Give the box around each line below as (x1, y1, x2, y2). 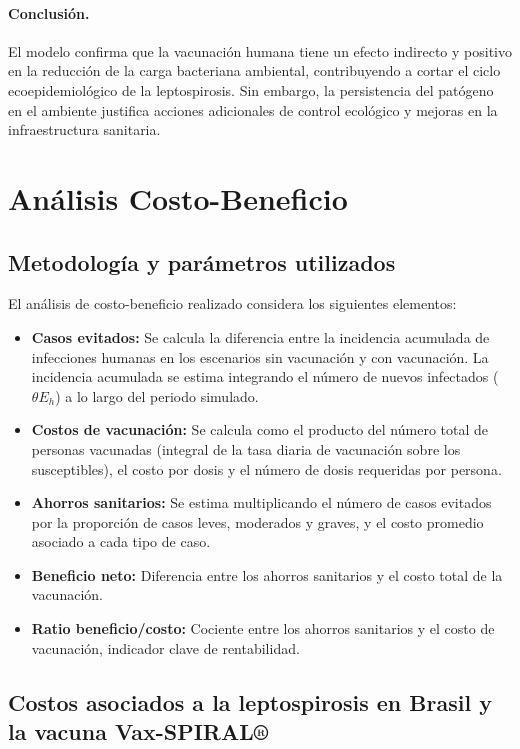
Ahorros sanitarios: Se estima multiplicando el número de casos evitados (31, 492, 492, 513)
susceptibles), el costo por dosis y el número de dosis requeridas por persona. (31, 458, 502, 479)
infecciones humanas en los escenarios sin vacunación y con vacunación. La (31, 346, 489, 367)
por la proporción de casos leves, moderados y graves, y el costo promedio (31, 511, 484, 532)
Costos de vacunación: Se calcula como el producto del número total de (31, 419, 488, 440)
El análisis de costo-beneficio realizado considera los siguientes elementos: (8, 293, 457, 314)
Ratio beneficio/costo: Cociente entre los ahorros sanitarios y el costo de (31, 618, 495, 639)
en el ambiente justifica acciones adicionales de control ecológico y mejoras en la (8, 99, 498, 120)
